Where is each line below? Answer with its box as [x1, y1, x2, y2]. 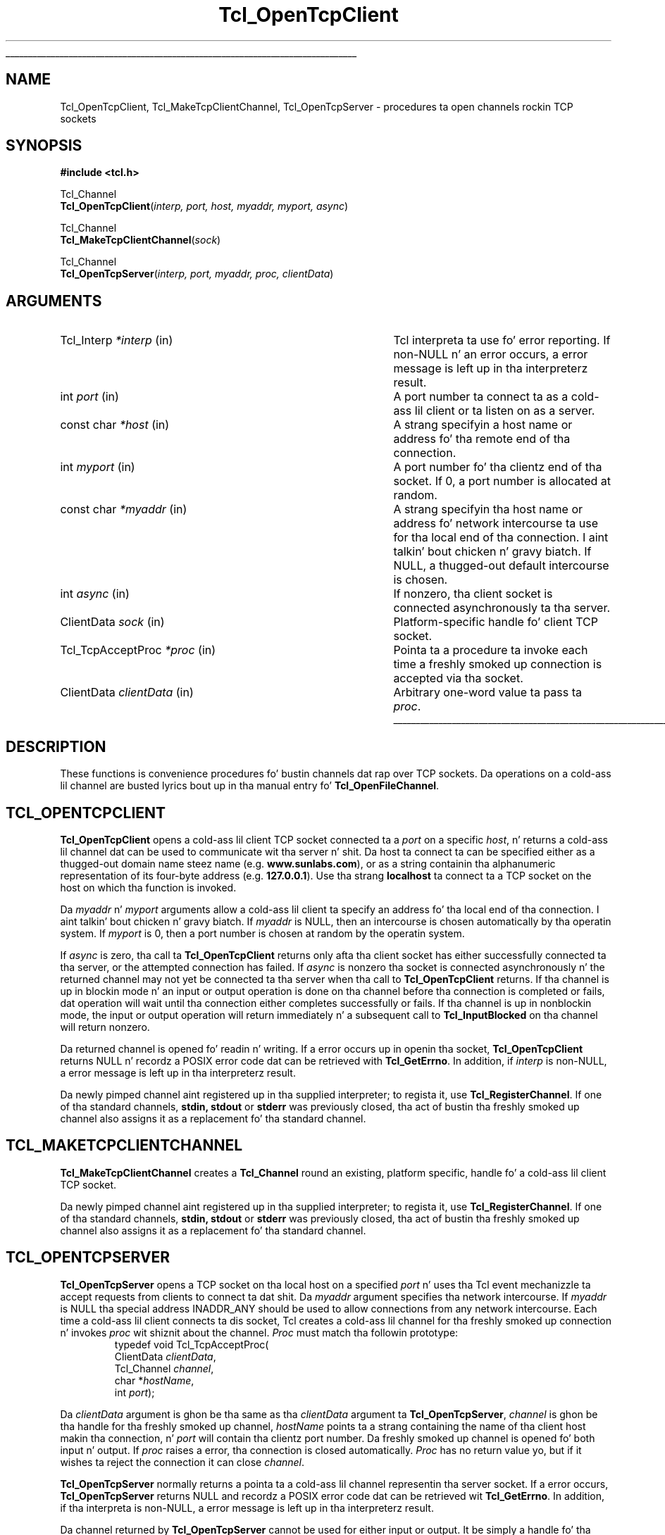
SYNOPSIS [6, 137, 82, 155]
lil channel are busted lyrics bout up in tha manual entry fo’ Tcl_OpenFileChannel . [60, 779, 440, 792]
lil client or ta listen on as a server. [414, 403, 595, 418]
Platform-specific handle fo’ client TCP [393, 615, 598, 629]
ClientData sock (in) [60, 615, 165, 629]
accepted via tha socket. [393, 671, 523, 686]
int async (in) [60, 587, 130, 601]
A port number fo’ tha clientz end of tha [393, 460, 602, 475]
